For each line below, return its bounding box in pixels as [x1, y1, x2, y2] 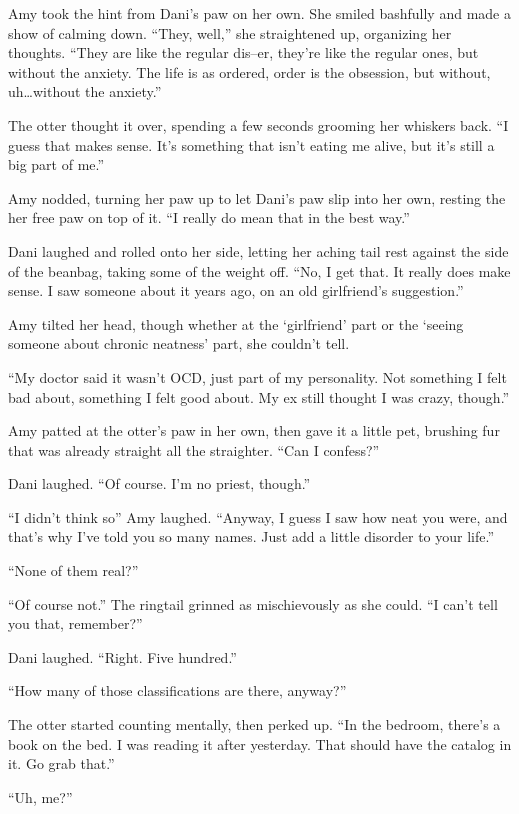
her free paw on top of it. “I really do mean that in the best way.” [8, 207, 410, 228]
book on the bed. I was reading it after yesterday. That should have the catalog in [8, 733, 512, 754]
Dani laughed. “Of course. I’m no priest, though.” [8, 473, 311, 494]
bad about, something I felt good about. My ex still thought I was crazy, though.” [8, 386, 510, 407]
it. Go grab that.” [8, 753, 115, 774]
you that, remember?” [8, 613, 143, 634]
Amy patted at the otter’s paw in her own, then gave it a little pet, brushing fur [8, 420, 500, 441]
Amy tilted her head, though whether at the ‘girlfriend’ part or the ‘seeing [8, 313, 464, 334]
